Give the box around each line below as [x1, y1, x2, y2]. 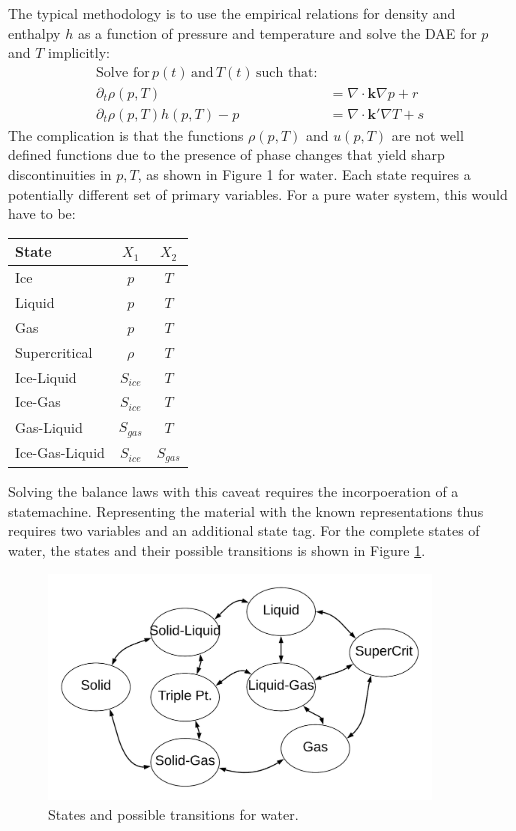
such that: [255, 65, 318, 80]
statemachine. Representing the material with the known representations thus [8, 500, 484, 521]
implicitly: [48, 42, 110, 63]
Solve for [96, 65, 150, 80]
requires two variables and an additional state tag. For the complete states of [8, 520, 480, 541]
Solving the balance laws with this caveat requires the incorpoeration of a [8, 480, 459, 501]
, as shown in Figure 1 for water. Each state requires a [137, 164, 471, 185]
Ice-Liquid [15, 366, 77, 387]
